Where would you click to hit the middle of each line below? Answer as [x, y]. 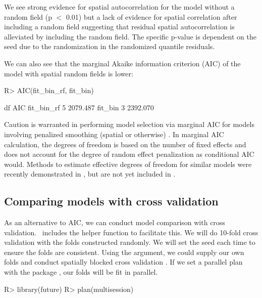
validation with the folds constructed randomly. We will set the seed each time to [130, 242]
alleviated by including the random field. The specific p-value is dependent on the [130, 36]
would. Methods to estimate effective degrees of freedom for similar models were [128, 164]
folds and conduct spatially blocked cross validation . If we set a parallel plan [123, 262]
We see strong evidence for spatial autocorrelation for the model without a [119, 7]
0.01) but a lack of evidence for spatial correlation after [151, 16]
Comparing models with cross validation [111, 201]
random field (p [28, 16]
